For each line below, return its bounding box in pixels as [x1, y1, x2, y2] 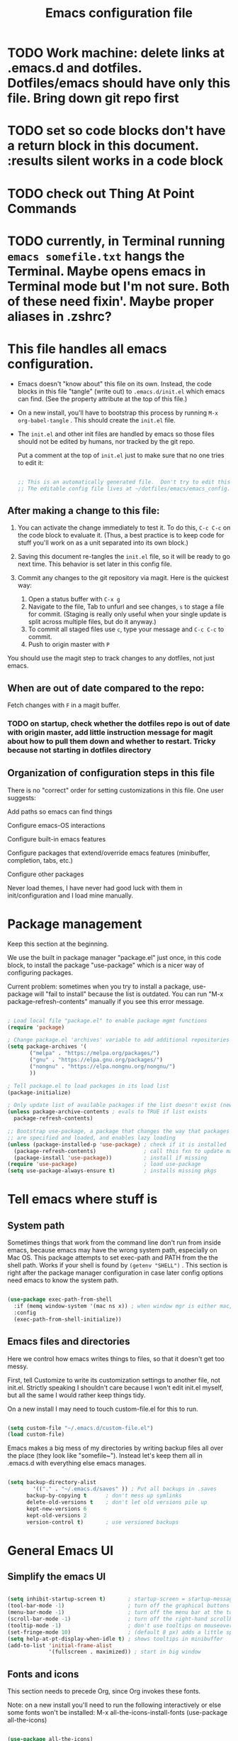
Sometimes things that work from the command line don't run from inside [7, 1238, 222, 1247]
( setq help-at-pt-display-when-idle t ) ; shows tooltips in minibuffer [7, 1635, 223, 1642]
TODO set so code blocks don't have [7, 123, 226, 139]
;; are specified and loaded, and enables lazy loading [7, 1134, 176, 1141]
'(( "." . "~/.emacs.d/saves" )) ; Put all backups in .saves [33, 1485, 217, 1492]
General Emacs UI [7, 1542, 114, 1559]
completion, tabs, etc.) [7, 856, 73, 864]
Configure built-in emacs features [7, 834, 106, 843]
